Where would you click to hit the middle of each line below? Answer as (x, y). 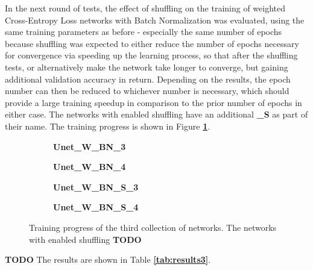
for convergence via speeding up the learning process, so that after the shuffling (151, 55)
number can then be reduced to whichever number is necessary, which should (147, 91)
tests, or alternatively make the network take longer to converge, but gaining (147, 67)
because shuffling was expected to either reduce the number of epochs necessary (152, 43)
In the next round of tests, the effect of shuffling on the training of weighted (145, 8)
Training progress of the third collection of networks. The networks (153, 227)
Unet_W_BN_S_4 (96, 207)
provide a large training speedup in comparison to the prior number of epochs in (153, 102)
